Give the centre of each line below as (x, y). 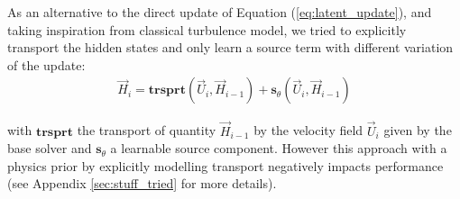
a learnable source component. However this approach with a (279, 148)
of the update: (46, 64)
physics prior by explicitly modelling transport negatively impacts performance (225, 165)
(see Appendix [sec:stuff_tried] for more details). (142, 183)
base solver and (50, 148)
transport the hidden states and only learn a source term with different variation (230, 47)
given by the (418, 130)
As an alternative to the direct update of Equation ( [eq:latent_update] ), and (220, 12)
